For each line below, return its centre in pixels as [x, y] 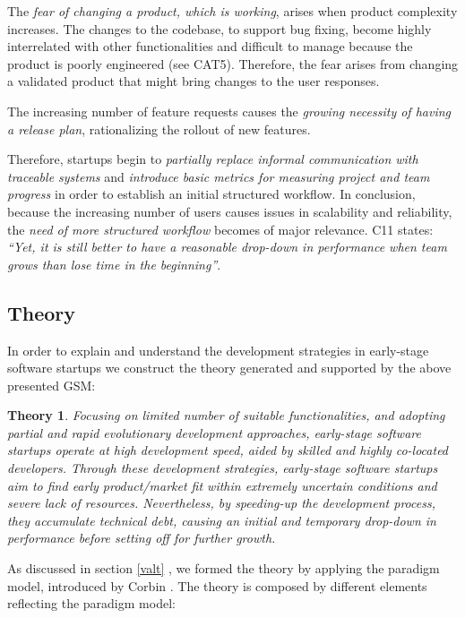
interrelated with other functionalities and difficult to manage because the [210, 46]
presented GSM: [52, 385]
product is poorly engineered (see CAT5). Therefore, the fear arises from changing [233, 63]
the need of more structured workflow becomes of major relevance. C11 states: [220, 229]
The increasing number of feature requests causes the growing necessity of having [229, 111]
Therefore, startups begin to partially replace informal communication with [213, 159]
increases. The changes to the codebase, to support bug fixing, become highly [220, 28]
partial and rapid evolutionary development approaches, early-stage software [214, 432]
